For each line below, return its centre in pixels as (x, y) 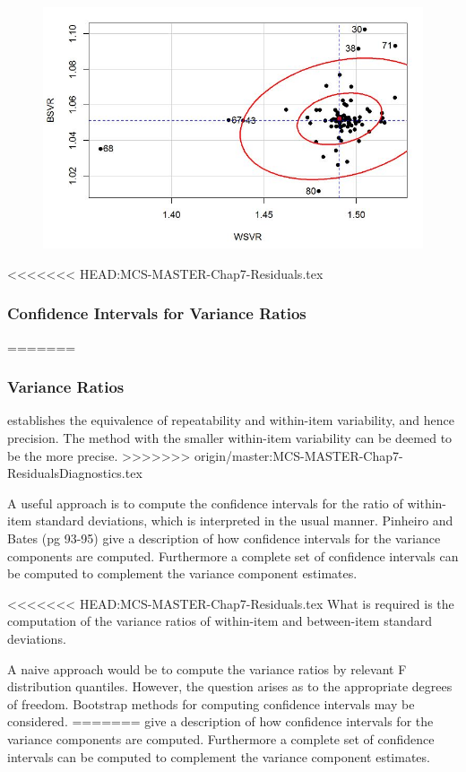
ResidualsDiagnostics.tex (75, 473)
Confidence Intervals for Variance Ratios (157, 313)
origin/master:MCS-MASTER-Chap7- (298, 455)
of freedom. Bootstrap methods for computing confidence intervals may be (211, 703)
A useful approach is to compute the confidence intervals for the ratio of (205, 503)
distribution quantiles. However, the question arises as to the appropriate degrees (230, 686)
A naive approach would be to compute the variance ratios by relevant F (207, 668)
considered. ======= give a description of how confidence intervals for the (220, 721)
